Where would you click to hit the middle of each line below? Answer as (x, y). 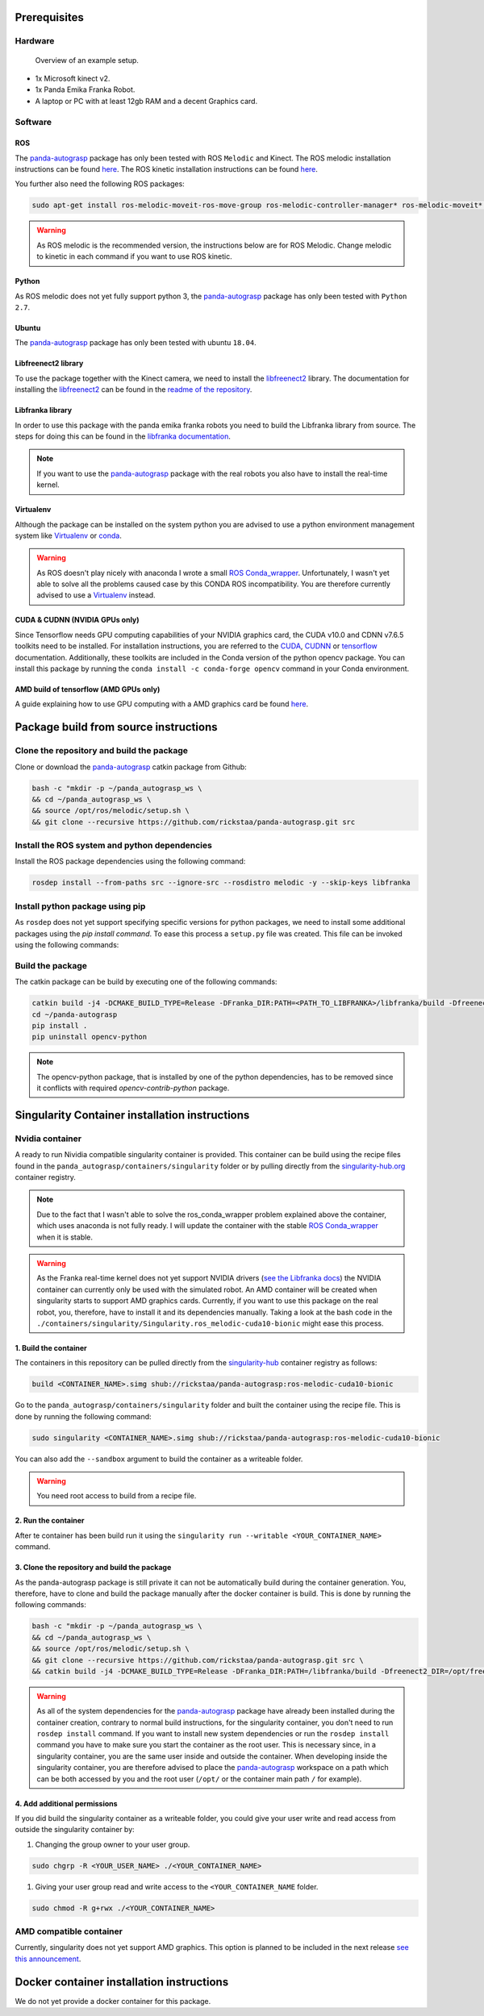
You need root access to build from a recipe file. (117, 1496)
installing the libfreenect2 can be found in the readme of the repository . (134, 389)
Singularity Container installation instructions (132, 1115)
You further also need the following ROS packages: (100, 184)
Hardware (35, 41)
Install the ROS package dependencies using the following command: (130, 861)
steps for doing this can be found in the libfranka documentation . (123, 436)
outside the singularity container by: (75, 1830)
